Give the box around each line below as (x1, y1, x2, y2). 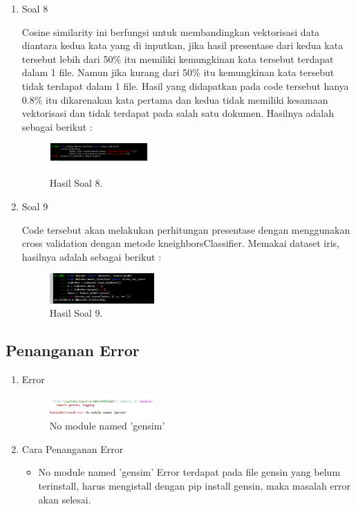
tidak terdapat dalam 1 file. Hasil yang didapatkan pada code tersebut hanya (21, 78, 349, 93)
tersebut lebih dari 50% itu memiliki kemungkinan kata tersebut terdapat (21, 51, 334, 66)
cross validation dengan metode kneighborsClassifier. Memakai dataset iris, (21, 236, 339, 250)
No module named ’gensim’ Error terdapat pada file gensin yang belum (38, 465, 341, 479)
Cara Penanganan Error (21, 441, 124, 456)
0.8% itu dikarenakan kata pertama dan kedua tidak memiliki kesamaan (21, 92, 328, 107)
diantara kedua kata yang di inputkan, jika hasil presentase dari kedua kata (21, 38, 344, 53)
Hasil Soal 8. (49, 176, 103, 190)
